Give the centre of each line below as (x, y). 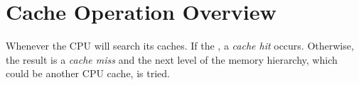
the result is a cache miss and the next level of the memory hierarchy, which (172, 59)
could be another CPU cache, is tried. (88, 73)
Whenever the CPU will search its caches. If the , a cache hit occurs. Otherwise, (180, 46)
